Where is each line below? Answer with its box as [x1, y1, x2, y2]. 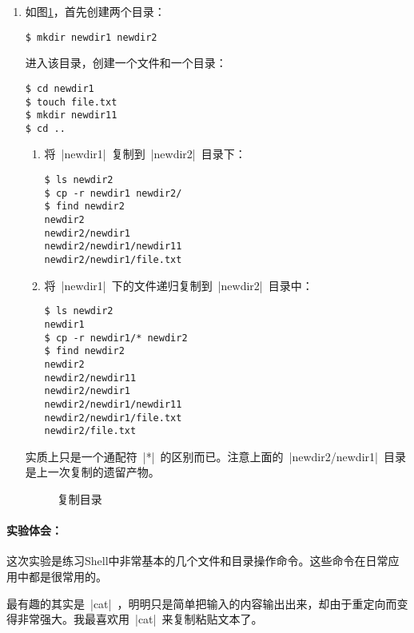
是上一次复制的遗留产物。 [25, 464, 160, 480]
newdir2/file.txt [44, 425, 137, 437]
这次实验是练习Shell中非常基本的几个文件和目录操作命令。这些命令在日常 [6, 552, 388, 569]
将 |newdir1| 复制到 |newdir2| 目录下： [44, 145, 246, 162]
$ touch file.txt [25, 96, 117, 108]
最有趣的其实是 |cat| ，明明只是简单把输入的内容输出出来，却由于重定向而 [6, 595, 397, 611]
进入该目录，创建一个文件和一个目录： [25, 54, 227, 71]
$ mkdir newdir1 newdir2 [25, 31, 157, 43]
